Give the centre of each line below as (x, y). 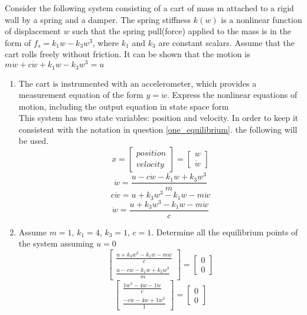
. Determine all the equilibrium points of (225, 232)
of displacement (33, 31)
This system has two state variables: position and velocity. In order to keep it (159, 118)
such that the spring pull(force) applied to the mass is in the (182, 31)
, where (106, 42)
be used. (34, 141)
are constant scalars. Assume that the (227, 42)
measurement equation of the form (81, 95)
